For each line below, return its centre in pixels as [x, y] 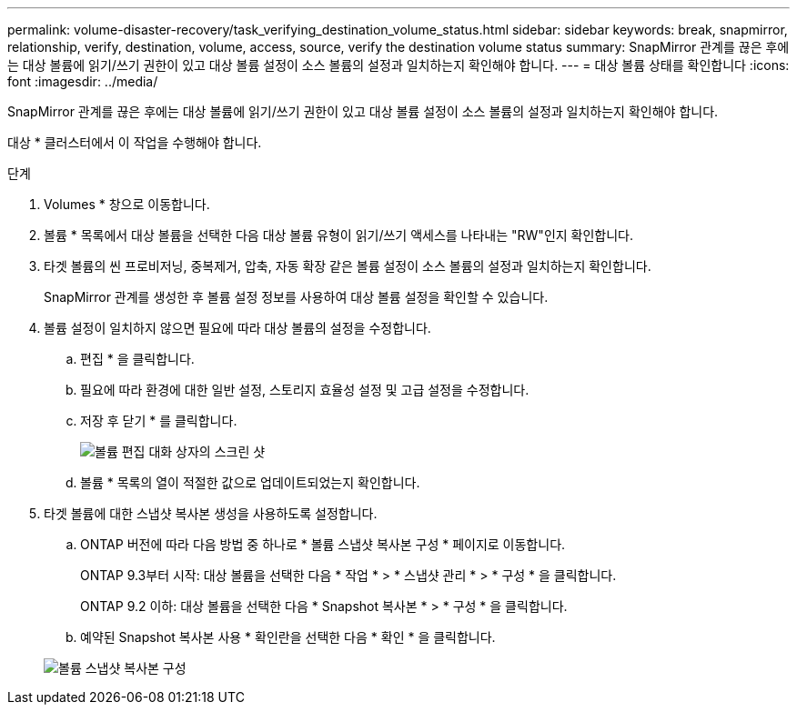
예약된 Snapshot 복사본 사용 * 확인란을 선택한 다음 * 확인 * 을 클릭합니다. [288, 637]
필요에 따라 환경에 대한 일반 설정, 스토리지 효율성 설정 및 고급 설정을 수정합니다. [305, 390]
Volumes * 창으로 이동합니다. [127, 204]
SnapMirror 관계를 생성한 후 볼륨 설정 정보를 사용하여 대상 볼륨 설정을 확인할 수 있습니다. [296, 297]
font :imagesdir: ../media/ [83, 81]
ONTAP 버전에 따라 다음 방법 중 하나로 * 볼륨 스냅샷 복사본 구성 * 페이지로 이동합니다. [323, 544]
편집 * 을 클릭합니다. [137, 359]
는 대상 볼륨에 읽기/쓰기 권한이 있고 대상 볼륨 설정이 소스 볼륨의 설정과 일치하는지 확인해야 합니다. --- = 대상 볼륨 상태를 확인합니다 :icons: [398, 65]
